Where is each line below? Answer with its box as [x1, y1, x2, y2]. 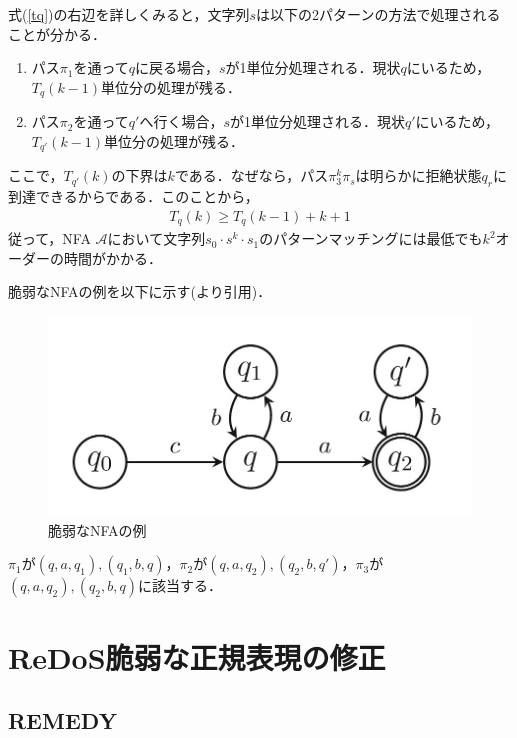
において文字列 [107, 228, 206, 249]
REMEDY [8, 705, 117, 736]
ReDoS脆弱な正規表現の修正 [8, 636, 386, 677]
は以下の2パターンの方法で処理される [256, 4, 501, 24]
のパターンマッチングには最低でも [259, 228, 483, 249]
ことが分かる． [8, 23, 106, 44]
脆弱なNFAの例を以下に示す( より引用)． [8, 281, 272, 302]
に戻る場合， [135, 57, 220, 78]
